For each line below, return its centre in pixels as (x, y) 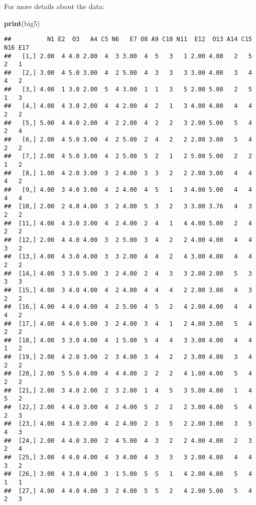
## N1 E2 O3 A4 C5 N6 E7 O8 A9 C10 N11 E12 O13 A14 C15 (128, 39)
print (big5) (22, 23)
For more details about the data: (54, 6)
